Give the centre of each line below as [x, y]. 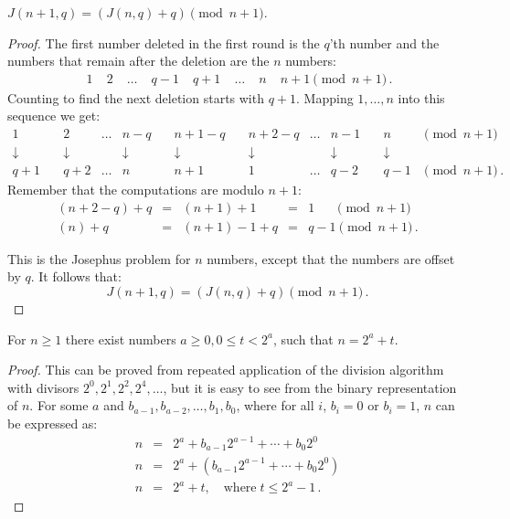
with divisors [43, 387]
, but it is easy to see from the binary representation [310, 387]
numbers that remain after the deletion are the [138, 61]
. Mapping [325, 97]
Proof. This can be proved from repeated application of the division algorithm [226, 370]
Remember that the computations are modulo [136, 190]
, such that [303, 339]
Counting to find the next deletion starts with [136, 97]
